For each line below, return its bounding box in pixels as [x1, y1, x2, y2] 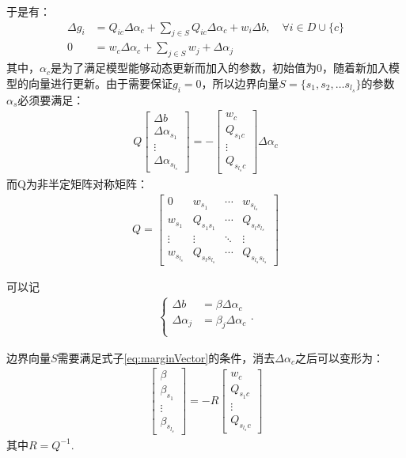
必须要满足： [17, 91, 85, 108]
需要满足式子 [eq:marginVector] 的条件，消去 [57, 349, 275, 365]
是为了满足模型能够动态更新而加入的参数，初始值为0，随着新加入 [51, 59, 389, 76]
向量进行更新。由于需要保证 [28, 74, 173, 91]
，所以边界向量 [201, 74, 279, 91]
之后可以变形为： [294, 349, 384, 365]
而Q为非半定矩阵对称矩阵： [6, 176, 148, 192]
